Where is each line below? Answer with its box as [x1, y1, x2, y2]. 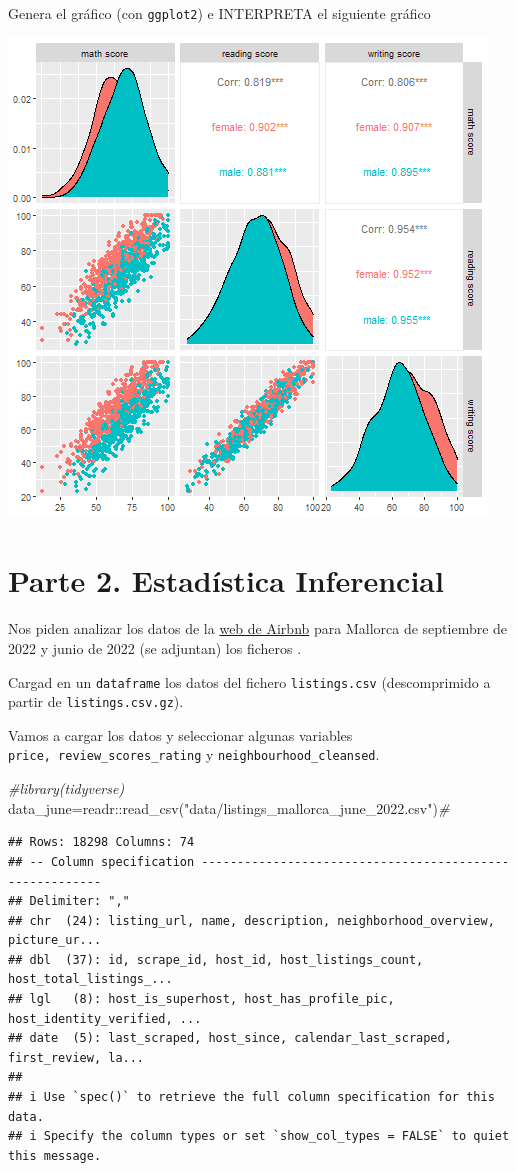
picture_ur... [8, 933, 102, 948]
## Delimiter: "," [8, 894, 130, 909]
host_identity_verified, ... [8, 1011, 202, 1026]
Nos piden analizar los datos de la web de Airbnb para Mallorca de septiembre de [8, 618, 508, 639]
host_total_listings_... [8, 972, 173, 987]
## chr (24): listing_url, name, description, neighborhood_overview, [8, 913, 495, 928]
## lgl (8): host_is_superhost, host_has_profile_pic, [8, 992, 395, 1007]
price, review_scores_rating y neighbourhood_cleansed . [8, 744, 380, 765]
